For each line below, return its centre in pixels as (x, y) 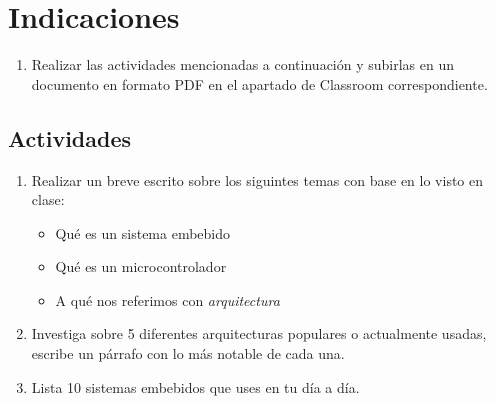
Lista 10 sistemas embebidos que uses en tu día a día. (195, 386)
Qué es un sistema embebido (143, 232)
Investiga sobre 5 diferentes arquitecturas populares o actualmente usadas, (259, 333)
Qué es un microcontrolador (141, 266)
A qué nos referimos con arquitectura (167, 299)
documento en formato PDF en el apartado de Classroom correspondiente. (259, 83)
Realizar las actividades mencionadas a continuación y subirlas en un (243, 64)
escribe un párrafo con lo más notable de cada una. (188, 353)
